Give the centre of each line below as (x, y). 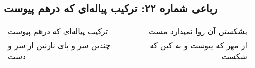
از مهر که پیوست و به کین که (198, 45)
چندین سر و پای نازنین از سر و (59, 45)
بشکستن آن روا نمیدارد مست (198, 31)
